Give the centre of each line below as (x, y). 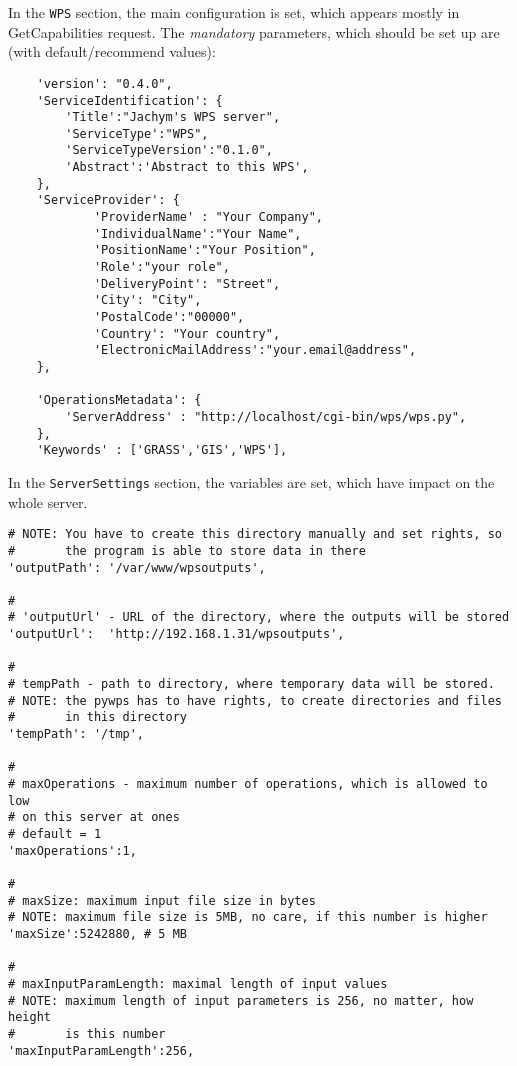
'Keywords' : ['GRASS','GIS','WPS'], (162, 450)
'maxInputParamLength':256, (101, 1050)
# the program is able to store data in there (187, 550)
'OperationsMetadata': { (119, 400)
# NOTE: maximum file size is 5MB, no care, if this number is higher (248, 917)
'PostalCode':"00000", (169, 317)
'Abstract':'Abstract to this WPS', (187, 167)
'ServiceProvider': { (108, 200)
